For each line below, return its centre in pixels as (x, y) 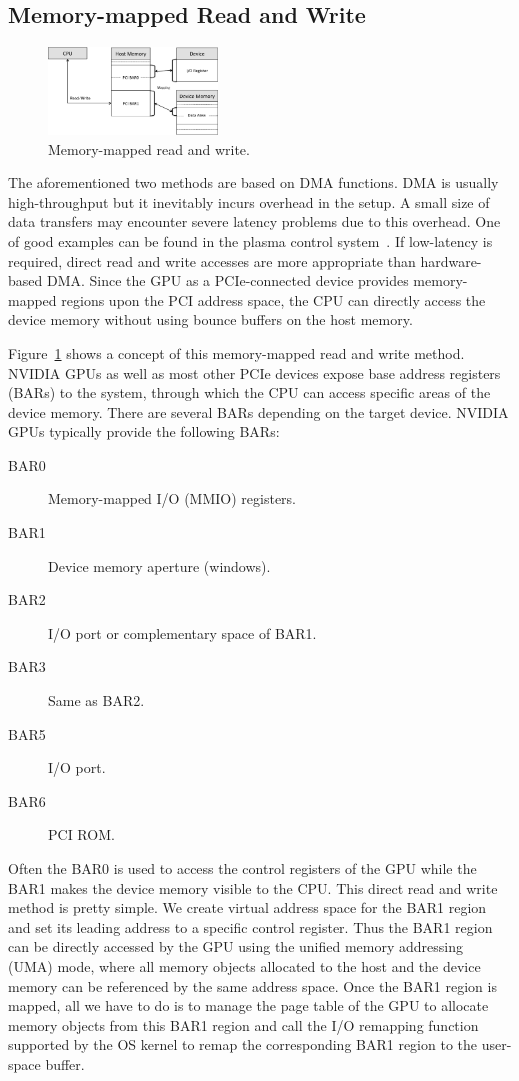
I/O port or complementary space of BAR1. (182, 632)
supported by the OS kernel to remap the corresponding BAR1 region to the (243, 1044)
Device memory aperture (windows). (159, 565)
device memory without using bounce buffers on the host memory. (210, 319)
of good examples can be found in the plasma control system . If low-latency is (250, 240)
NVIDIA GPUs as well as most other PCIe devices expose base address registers (254, 372)
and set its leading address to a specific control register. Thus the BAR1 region (250, 926)
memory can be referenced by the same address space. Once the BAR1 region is (252, 985)
